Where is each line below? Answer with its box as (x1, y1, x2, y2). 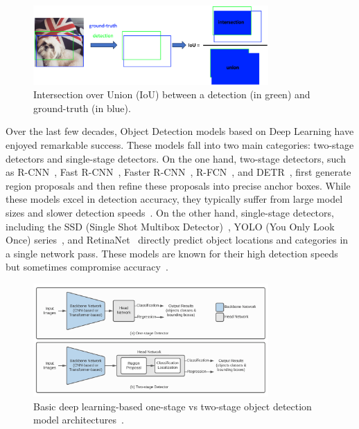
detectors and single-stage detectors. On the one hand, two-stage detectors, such (6, 151, 346, 165)
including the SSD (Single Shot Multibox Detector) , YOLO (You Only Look (6, 219, 335, 233)
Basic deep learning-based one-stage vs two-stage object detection (33, 399, 312, 413)
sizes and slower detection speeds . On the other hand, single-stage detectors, (6, 205, 334, 219)
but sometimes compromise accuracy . (6, 259, 168, 274)
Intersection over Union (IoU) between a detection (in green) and (33, 87, 310, 102)
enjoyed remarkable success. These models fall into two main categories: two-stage (6, 137, 354, 152)
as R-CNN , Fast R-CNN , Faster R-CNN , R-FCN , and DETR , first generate (6, 165, 351, 179)
